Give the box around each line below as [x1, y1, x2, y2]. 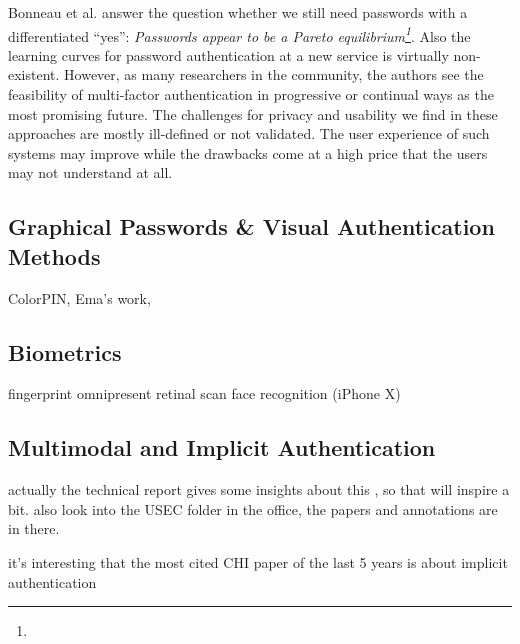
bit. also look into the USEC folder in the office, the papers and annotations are [8, 498, 498, 519]
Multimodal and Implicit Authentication [8, 432, 436, 463]
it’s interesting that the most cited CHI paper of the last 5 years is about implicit [8, 551, 508, 572]
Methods [8, 240, 101, 271]
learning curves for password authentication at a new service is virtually [8, 44, 449, 65]
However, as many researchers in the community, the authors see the [64, 64, 484, 85]
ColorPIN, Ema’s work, [8, 287, 151, 308]
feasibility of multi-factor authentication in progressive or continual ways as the [8, 84, 494, 105]
